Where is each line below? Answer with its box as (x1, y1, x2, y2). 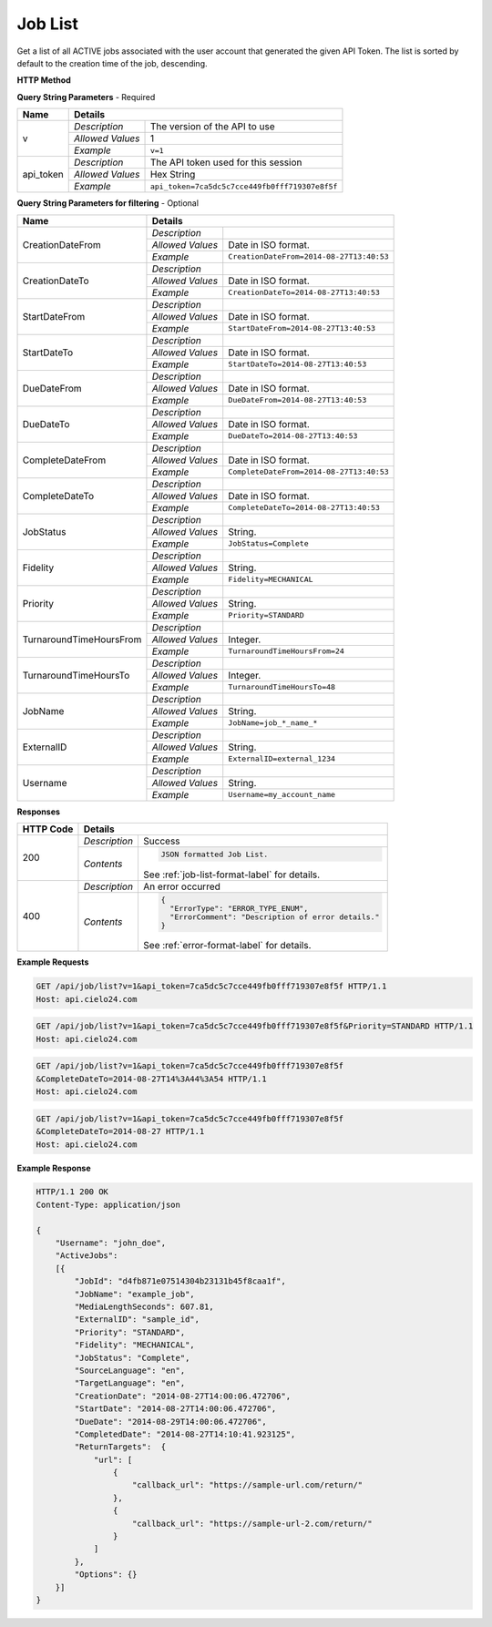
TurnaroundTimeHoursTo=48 (228, 682, 336, 691)
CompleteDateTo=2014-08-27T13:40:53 (228, 503, 380, 512)
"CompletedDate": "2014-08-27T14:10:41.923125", (74, 1428, 296, 1439)
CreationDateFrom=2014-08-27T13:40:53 (228, 251, 389, 261)
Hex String (149, 169, 196, 181)
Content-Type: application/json (36, 1199, 181, 1210)
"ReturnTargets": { (74, 1442, 167, 1452)
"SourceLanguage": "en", (74, 1365, 186, 1376)
